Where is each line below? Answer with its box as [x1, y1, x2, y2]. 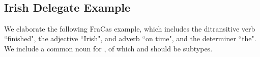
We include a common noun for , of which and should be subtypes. [4, 43, 213, 53]
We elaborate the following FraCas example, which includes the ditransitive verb [4, 23, 255, 34]
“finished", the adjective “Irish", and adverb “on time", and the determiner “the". [4, 33, 256, 44]
